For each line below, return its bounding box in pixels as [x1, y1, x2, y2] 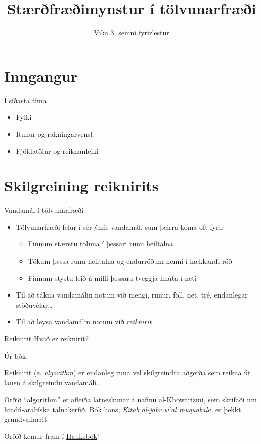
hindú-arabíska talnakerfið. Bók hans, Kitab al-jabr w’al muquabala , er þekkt [4, 404, 241, 414]
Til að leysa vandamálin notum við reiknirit [16, 316, 152, 327]
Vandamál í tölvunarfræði [4, 205, 84, 215]
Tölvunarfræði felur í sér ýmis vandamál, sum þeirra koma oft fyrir [16, 221, 224, 232]
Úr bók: [4, 350, 28, 361]
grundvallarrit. [4, 414, 49, 424]
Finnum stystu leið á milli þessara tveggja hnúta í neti [28, 272, 197, 283]
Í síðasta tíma [4, 94, 47, 105]
